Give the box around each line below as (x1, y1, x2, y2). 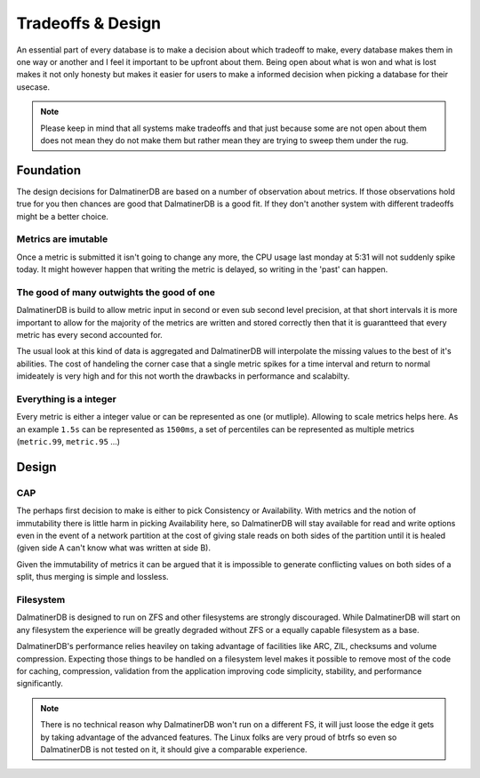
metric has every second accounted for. (16, 330, 164, 341)
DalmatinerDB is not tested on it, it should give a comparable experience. (40, 743, 308, 755)
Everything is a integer (16, 392, 117, 405)
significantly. (16, 678, 64, 689)
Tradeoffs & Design (16, 13, 162, 33)
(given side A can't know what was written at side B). (16, 542, 211, 553)
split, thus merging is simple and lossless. (16, 572, 169, 582)
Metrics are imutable (16, 233, 108, 245)
